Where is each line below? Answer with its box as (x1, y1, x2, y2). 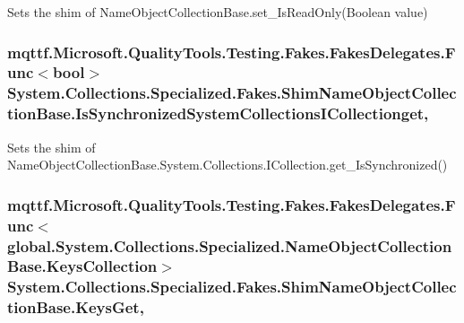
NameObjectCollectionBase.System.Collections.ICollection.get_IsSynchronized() (7, 155, 448, 174)
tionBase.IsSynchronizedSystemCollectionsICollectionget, (7, 102, 429, 125)
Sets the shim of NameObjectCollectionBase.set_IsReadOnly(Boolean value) (7, 3, 428, 21)
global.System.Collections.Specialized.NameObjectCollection (7, 234, 452, 257)
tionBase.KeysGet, (7, 296, 144, 319)
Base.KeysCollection (7, 255, 158, 277)
